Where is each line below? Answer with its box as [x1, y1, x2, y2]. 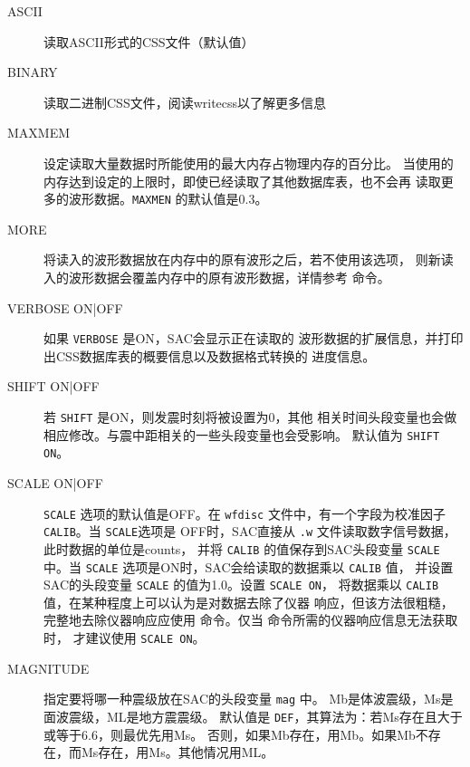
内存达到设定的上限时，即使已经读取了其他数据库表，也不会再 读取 [43, 171, 441, 190]
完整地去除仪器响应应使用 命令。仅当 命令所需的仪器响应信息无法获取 [43, 610, 458, 629]
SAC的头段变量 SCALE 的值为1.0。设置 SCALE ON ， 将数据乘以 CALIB [43, 575, 439, 594]
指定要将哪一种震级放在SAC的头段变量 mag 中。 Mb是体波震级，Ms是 [43, 689, 454, 708]
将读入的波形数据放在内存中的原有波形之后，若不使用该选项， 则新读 [43, 250, 454, 269]
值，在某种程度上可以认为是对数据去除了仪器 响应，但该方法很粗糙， [43, 592, 454, 611]
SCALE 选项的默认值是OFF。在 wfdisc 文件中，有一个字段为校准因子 [43, 503, 446, 523]
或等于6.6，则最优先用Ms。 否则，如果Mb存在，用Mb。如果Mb [43, 724, 416, 743]
